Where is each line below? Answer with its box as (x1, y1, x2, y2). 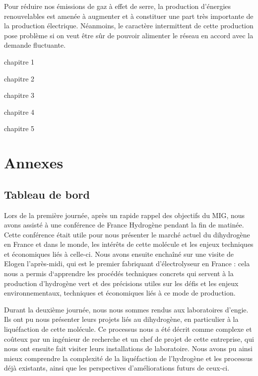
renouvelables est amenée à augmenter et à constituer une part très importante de (4, 10, 254, 21)
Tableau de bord (4, 186, 90, 202)
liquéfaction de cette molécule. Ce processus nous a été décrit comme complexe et (4, 324, 252, 334)
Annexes (4, 152, 64, 173)
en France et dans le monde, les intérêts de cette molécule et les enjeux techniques (4, 239, 254, 249)
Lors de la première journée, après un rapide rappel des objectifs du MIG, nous (4, 210, 245, 220)
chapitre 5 (4, 123, 35, 134)
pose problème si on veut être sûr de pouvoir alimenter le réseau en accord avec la (4, 30, 254, 40)
